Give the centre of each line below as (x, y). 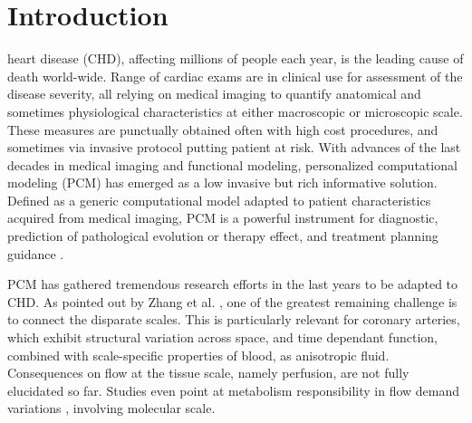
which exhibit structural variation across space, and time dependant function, (222, 337)
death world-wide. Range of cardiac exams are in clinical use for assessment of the (235, 76)
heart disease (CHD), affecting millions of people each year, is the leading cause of (236, 58)
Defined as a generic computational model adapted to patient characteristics (219, 200)
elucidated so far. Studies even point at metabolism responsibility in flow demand (234, 390)
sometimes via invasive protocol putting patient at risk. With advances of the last (234, 147)
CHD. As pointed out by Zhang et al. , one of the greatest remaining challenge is (232, 301)
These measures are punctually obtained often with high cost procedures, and (223, 129)
